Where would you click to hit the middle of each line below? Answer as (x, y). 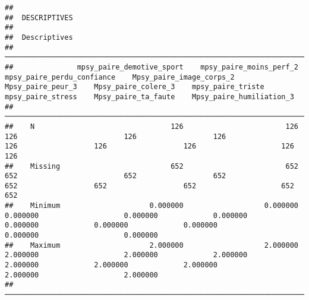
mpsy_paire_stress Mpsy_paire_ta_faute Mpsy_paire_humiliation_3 (149, 97)
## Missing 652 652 (152, 166)
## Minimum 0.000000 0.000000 (152, 206)
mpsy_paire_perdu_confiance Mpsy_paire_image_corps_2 (120, 77)
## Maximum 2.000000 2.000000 (152, 245)
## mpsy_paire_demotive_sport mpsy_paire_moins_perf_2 (152, 67)
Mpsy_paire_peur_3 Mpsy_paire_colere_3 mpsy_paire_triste (135, 87)
